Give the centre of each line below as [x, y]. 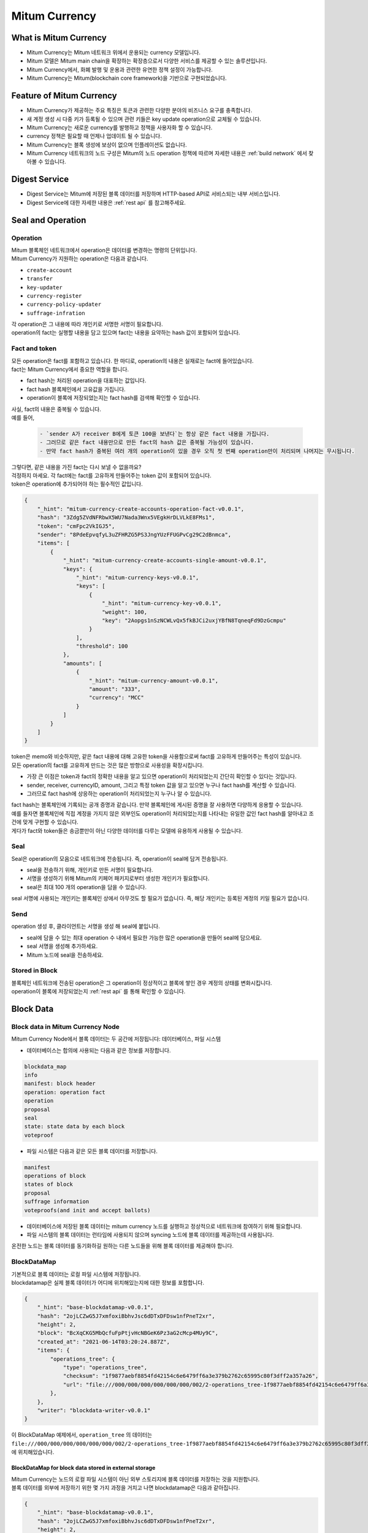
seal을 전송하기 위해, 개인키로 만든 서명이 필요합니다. [90, 870]
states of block [49, 1184]
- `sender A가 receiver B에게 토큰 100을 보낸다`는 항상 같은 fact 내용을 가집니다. [155, 434]
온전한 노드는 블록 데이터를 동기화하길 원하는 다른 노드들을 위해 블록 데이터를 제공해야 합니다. [123, 1246]
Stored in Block [34, 971]
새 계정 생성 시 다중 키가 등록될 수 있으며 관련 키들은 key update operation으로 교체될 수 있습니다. [144, 119]
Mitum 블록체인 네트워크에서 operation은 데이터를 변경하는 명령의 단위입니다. [104, 250]
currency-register [54, 296]
